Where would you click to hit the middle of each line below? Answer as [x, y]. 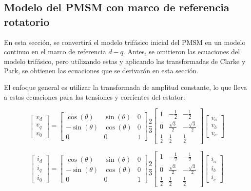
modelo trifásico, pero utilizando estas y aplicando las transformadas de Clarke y [125, 61]
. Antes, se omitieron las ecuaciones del [182, 52]
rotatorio [27, 21]
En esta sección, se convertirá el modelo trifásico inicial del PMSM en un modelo [125, 42]
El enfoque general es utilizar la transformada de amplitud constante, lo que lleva [125, 87]
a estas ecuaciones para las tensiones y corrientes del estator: [95, 96]
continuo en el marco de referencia [55, 52]
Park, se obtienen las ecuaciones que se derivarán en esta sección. [101, 71]
